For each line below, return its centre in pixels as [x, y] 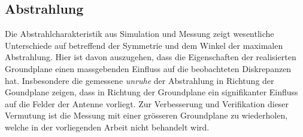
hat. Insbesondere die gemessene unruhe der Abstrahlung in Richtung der [140, 80]
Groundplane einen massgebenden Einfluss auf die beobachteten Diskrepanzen [148, 68]
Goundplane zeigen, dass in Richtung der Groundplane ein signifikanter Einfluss [151, 92]
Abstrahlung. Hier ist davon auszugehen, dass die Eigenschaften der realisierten [151, 57]
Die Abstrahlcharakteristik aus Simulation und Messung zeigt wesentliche [140, 34]
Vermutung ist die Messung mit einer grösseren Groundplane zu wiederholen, [146, 115]
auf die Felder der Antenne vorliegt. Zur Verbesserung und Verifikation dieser [147, 103]
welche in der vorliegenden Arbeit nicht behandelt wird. [107, 127]
